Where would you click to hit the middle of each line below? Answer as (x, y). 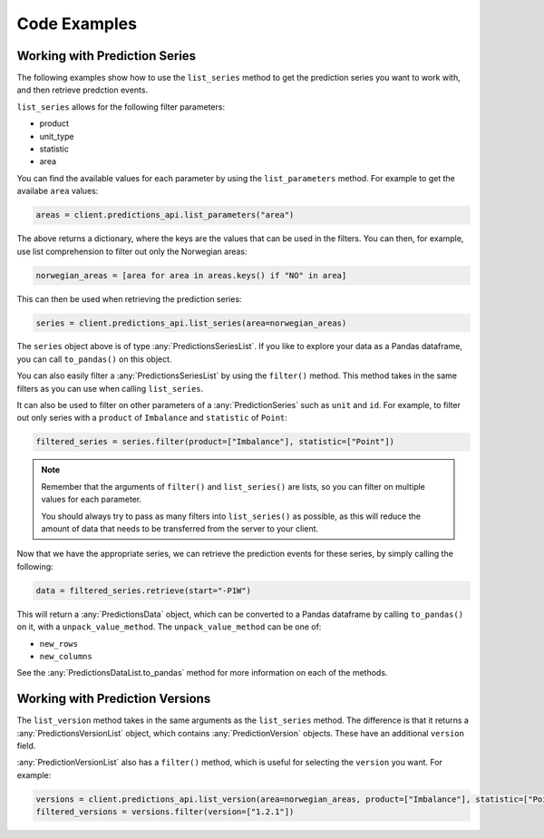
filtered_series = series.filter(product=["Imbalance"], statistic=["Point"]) (215, 442)
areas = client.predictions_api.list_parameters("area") (165, 215)
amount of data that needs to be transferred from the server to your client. (180, 528)
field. (26, 745)
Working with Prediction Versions (114, 699)
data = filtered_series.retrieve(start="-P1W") (143, 590)
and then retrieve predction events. (83, 90)
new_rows (59, 643)
